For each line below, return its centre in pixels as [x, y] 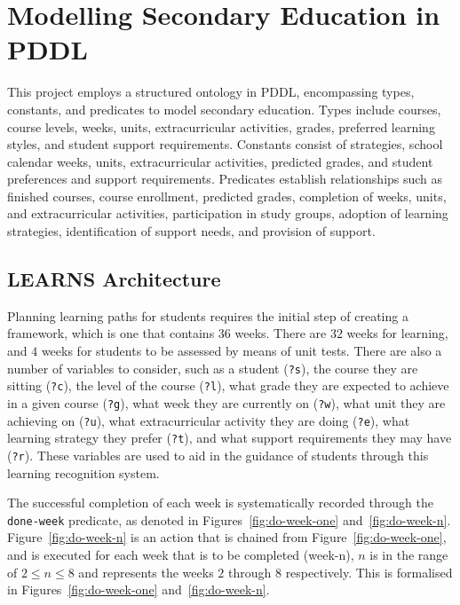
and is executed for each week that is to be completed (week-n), [181, 555]
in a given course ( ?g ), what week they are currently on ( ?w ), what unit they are [226, 402]
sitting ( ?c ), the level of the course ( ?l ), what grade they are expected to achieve [228, 385]
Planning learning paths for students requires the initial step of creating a [208, 315]
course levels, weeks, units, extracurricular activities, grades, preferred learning [221, 126]
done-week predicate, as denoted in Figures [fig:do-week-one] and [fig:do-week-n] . [229, 519]
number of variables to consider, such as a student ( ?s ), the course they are [213, 368]
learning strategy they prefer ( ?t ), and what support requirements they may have [230, 438]
